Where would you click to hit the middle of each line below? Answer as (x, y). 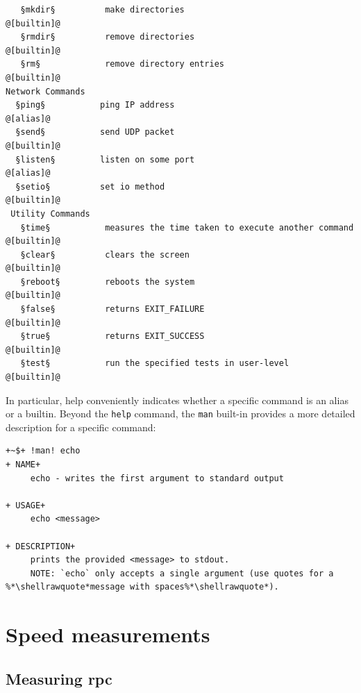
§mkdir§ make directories (102, 10)
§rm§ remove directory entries (122, 64)
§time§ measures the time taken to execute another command (187, 227)
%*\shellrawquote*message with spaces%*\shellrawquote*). (142, 587)
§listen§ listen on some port (105, 159)
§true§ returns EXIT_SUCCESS (112, 336)
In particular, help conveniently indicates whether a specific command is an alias (177, 400)
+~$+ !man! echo (43, 451)
